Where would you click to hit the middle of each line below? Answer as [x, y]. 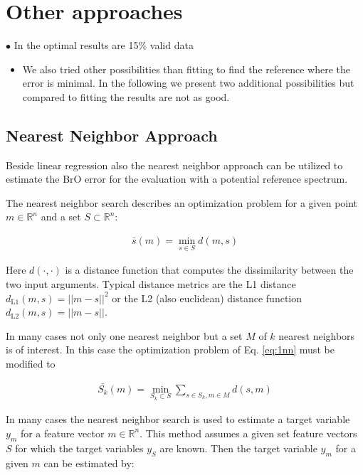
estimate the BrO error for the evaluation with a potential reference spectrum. [177, 179]
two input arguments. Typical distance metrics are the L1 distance [151, 283]
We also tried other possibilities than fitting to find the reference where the [186, 69]
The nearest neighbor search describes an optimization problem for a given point [182, 202]
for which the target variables [79, 448]
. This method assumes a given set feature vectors [248, 433]
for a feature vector [62, 433]
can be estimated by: [89, 463]
